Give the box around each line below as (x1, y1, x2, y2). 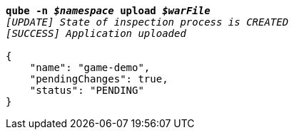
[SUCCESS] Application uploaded (6, 28, 186, 39)
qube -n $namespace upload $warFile (6, 5, 211, 16)
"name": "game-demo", (29, 62, 151, 73)
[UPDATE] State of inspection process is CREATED (6, 16, 289, 28)
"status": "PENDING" (29, 85, 144, 96)
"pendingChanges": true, (29, 73, 168, 85)
